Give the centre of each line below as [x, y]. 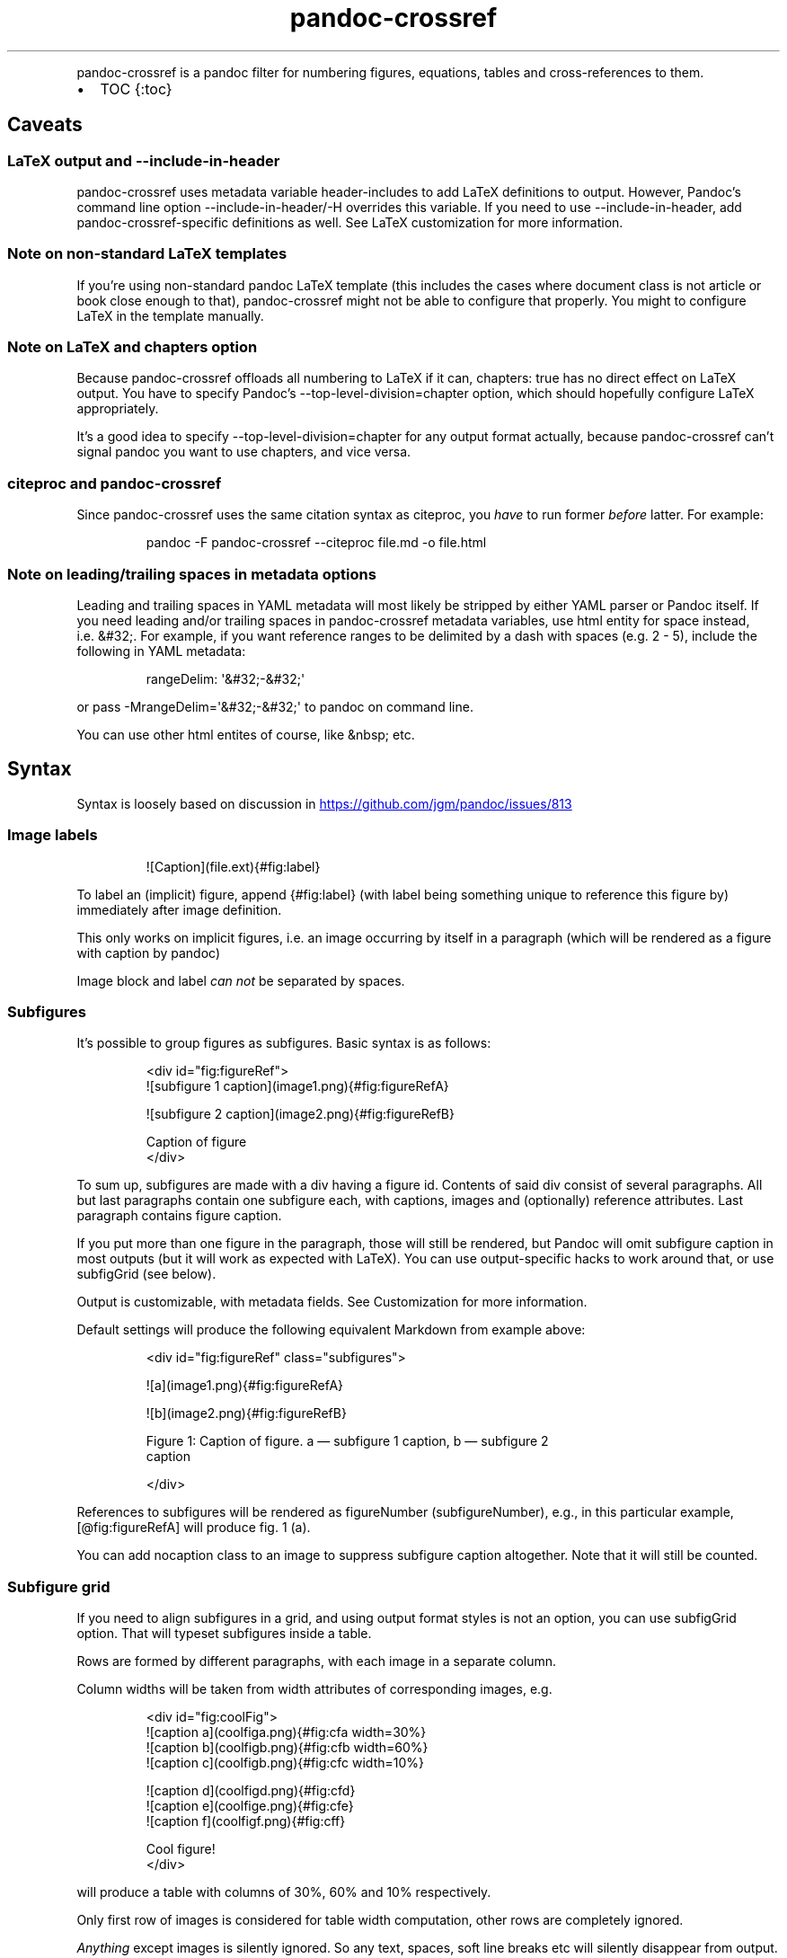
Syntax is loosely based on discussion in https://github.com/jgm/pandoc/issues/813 [324, 803]
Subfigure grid [59, 1586]
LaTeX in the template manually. [170, 315]
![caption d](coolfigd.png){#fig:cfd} [251, 1791]
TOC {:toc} [136, 89]
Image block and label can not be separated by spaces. [241, 980]
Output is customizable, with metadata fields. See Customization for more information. [332, 1302]
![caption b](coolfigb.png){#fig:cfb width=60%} [287, 1748]
